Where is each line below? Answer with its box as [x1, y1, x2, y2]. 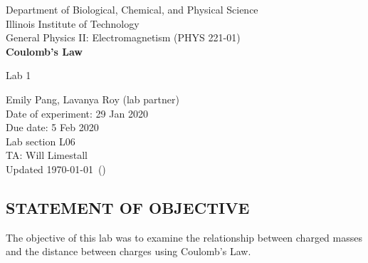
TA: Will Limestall [6, 148, 88, 163]
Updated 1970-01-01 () [6, 161, 106, 176]
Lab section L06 [6, 133, 75, 148]
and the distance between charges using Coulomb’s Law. [6, 244, 251, 259]
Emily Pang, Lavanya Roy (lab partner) [6, 91, 179, 106]
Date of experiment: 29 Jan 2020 [6, 105, 148, 120]
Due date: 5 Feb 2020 [6, 120, 99, 135]
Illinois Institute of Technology [6, 16, 140, 31]
